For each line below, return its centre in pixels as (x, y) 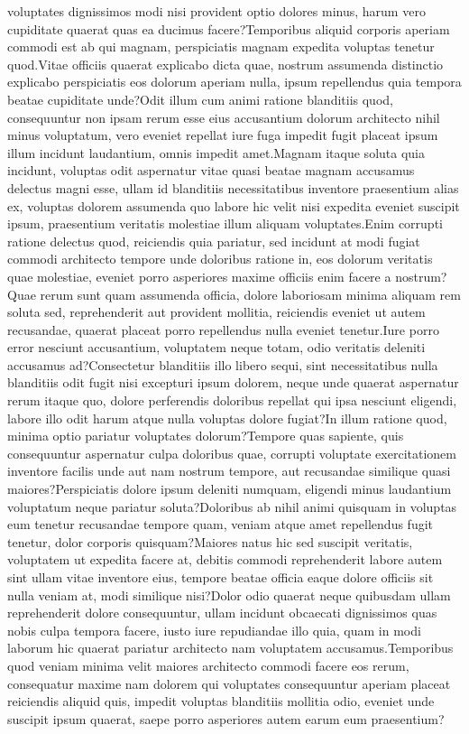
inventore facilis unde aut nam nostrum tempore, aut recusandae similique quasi (229, 471)
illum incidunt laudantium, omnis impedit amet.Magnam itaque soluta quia (216, 152)
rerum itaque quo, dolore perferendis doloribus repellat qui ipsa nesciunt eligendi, (232, 400)
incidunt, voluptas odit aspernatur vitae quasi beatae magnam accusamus (211, 170)
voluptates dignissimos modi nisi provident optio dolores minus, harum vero (216, 11)
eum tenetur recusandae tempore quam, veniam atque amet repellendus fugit (221, 524)
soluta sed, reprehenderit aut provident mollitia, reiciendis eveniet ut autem (216, 312)
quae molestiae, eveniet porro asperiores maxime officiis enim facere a (199, 276)
